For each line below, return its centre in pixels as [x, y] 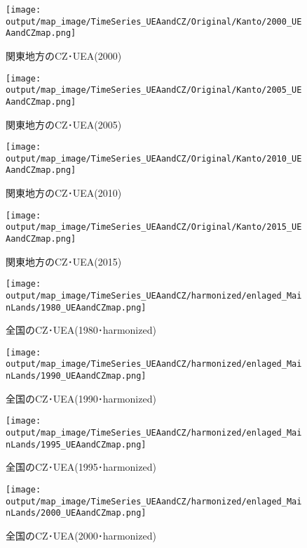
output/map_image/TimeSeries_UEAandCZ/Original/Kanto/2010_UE [154, 158]
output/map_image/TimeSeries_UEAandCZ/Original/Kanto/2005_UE [154, 90]
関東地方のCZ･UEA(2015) [64, 261]
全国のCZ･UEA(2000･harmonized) [81, 535]
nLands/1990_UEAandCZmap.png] [76, 376]
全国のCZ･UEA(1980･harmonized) [81, 330]
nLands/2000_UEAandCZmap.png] [76, 513]
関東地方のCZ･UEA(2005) [64, 124]
